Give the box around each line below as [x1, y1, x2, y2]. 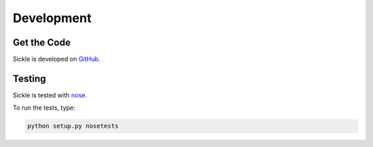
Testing [12, 72, 46, 84]
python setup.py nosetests [27, 122, 119, 130]
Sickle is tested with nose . [12, 90, 88, 99]
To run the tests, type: [12, 104, 76, 112]
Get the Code [12, 37, 71, 48]
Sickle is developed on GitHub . [12, 55, 100, 63]
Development [12, 10, 92, 26]
